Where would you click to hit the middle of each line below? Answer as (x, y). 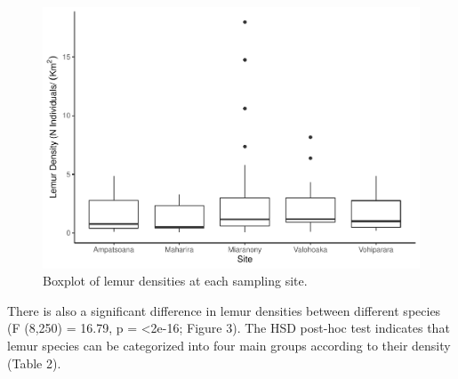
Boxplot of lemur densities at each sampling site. (175, 281)
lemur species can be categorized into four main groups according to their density (229, 345)
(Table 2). (34, 363)
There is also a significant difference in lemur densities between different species (224, 310)
